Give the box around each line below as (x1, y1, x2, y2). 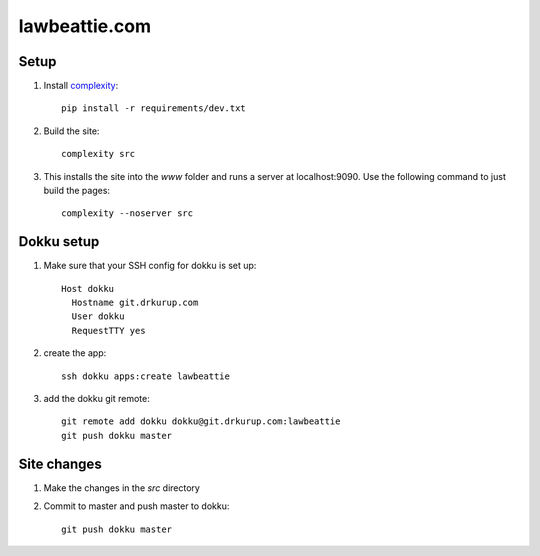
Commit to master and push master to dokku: (43, 500, 230, 512)
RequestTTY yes (71, 325, 146, 336)
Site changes (18, 455, 102, 472)
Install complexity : (43, 80, 119, 92)
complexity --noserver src (61, 208, 194, 219)
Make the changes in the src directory (43, 481, 200, 494)
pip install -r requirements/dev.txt (61, 103, 247, 114)
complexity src (61, 148, 136, 160)
